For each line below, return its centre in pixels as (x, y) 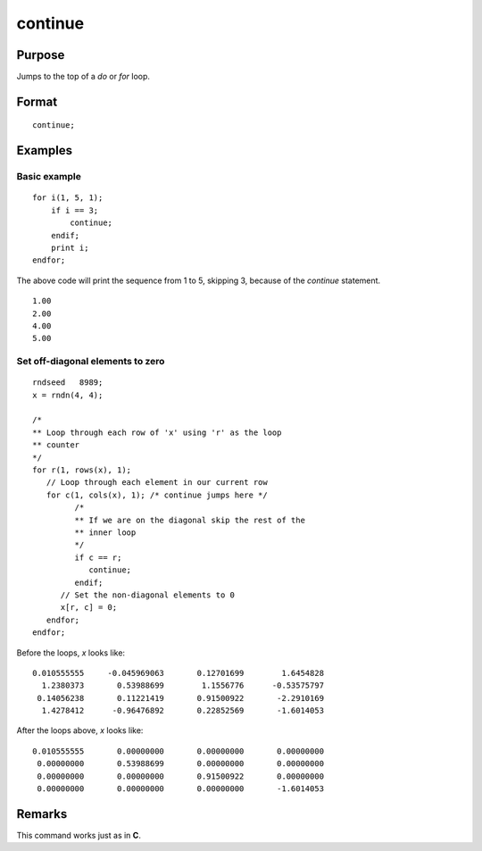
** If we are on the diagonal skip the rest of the (190, 520)
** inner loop (105, 532)
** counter (56, 445)
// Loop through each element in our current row (157, 483)
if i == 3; (75, 210)
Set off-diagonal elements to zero (91, 362)
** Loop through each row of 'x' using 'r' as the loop (157, 432)
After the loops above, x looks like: (80, 730)
